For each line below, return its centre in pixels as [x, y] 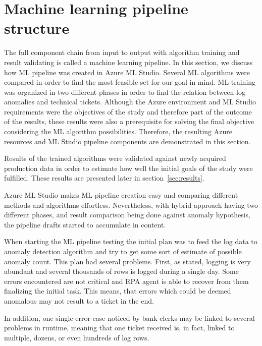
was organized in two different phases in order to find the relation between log [125, 92]
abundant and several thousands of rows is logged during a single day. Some [121, 271]
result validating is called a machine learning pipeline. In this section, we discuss [128, 62]
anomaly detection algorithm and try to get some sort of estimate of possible [123, 251]
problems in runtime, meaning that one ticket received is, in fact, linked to [119, 328]
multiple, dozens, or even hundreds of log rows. [77, 337]
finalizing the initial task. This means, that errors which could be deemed [118, 291]
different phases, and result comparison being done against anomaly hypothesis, [127, 215]
